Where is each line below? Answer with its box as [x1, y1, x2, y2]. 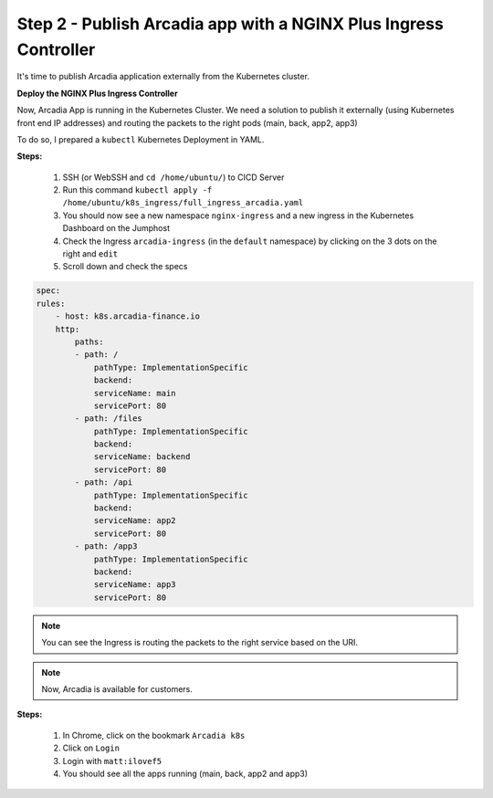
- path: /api [74, 478, 133, 488]
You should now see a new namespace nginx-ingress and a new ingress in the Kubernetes [62, 210, 414, 221]
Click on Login [62, 742, 121, 753]
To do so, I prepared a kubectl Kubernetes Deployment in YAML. [16, 133, 265, 145]
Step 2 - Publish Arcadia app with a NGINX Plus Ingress [16, 14, 445, 34]
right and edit [62, 248, 119, 259]
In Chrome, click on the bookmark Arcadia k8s [62, 730, 246, 740]
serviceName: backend [93, 452, 191, 462]
